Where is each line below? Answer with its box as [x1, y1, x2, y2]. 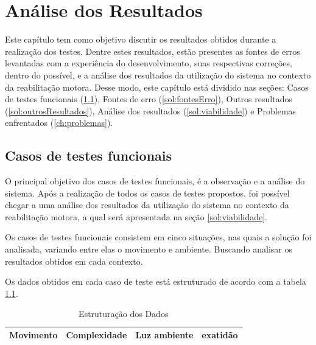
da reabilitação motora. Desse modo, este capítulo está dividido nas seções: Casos [5, 80, 309, 93]
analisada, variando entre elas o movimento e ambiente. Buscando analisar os [5, 243, 292, 256]
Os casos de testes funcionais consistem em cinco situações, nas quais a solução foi [5, 231, 312, 243]
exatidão [202, 329, 238, 341]
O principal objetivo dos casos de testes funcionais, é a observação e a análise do [5, 175, 305, 187]
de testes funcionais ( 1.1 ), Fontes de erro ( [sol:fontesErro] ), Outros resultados [5, 92, 292, 105]
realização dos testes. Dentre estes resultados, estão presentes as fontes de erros [5, 44, 300, 57]
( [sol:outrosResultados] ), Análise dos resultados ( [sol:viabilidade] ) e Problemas [5, 104, 297, 117]
